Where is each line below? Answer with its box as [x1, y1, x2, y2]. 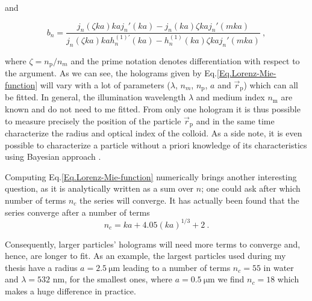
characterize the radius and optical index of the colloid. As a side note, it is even [5, 127, 302, 139]
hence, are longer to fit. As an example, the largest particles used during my [5, 249, 286, 262]
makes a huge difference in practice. [5, 285, 136, 297]
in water [263, 261, 294, 273]
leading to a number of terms [122, 261, 231, 273]
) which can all [243, 78, 299, 91]
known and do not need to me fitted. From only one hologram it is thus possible [5, 103, 301, 115]
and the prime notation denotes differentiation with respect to [70, 54, 300, 67]
